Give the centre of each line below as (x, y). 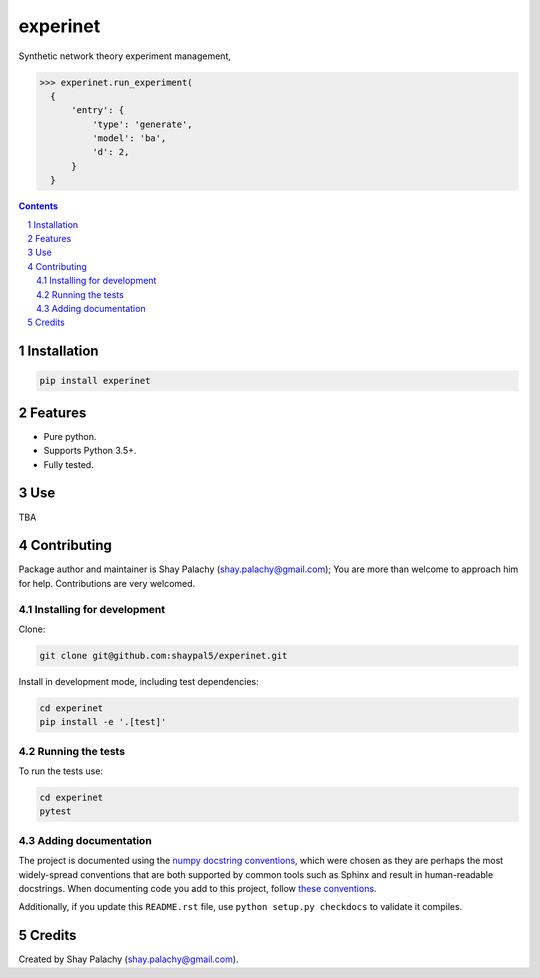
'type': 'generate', (142, 124)
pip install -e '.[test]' (103, 722)
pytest (55, 811)
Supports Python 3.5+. (90, 451)
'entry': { (98, 110)
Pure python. (70, 436)
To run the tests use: (61, 771)
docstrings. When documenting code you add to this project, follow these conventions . (197, 888)
